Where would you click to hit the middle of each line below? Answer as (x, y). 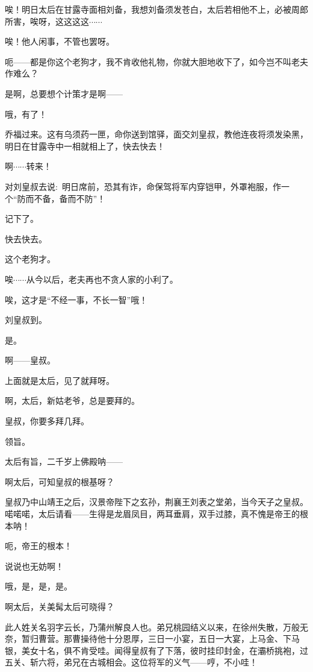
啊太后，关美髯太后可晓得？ (60, 606)
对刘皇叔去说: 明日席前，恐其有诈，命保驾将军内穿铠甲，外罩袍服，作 (143, 186)
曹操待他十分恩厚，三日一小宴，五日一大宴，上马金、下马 (186, 639)
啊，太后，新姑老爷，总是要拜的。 (72, 400)
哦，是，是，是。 (39, 586)
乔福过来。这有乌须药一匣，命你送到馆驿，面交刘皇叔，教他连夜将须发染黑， (156, 134)
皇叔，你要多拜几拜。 (47, 421)
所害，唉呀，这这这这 (47, 21)
